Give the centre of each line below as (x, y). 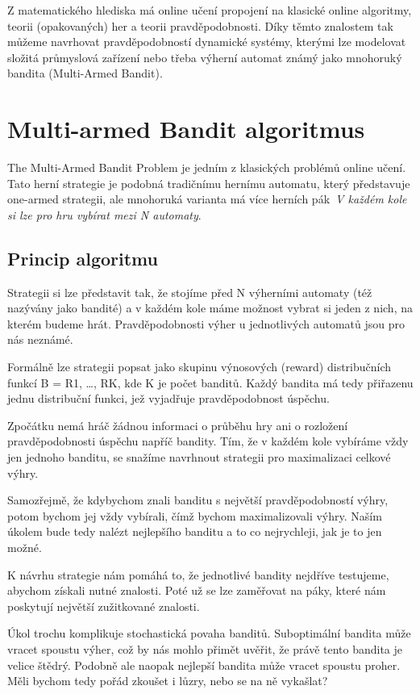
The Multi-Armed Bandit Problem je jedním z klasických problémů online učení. (207, 167)
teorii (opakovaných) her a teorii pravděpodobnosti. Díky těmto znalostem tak (200, 25)
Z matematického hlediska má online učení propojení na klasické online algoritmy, (210, 10)
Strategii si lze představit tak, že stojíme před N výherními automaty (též (190, 292)
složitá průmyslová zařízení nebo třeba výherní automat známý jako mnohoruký (205, 57)
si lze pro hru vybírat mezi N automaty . (104, 214)
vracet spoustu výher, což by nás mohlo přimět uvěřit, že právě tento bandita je (205, 648)
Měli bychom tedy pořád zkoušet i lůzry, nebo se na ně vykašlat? (168, 681)
